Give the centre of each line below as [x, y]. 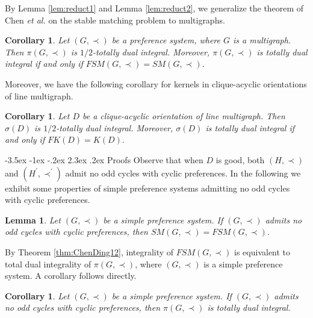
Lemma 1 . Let [33, 220]
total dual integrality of [48, 263]
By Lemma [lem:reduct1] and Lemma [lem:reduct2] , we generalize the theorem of [154, 8]
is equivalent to [262, 251]
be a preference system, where [166, 40]
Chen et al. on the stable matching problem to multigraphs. [115, 20]
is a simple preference [243, 263]
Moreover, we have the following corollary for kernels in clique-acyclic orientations [156, 83]
